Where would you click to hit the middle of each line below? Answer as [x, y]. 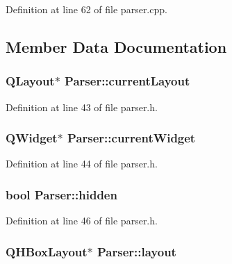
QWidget [32, 138]
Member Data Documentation [116, 46]
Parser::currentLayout [127, 81]
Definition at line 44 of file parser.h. [82, 164]
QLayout [30, 81]
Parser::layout [137, 251]
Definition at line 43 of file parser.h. [82, 107]
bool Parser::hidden [61, 194]
